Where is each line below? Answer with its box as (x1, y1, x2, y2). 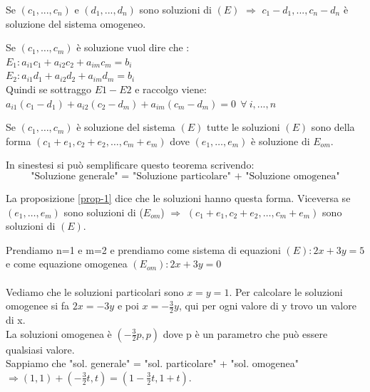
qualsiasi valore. (6, 341, 75, 356)
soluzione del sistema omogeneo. (6, 16, 146, 31)
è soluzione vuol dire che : (76, 40, 190, 55)
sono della (311, 120, 355, 134)
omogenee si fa (6, 298, 70, 313)
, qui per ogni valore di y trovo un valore (178, 298, 356, 313)
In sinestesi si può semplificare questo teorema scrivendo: (6, 157, 255, 172)
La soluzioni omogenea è (6, 326, 112, 341)
